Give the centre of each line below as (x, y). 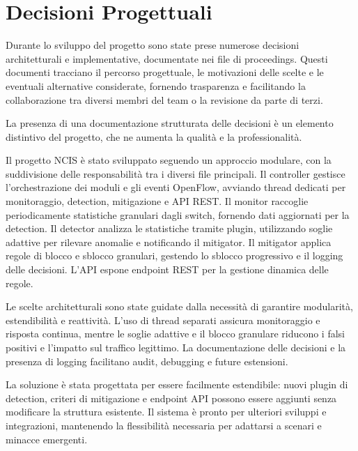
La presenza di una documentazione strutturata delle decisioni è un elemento (170, 123)
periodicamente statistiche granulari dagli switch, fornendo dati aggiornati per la (178, 214)
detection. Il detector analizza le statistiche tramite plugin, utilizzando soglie (169, 228)
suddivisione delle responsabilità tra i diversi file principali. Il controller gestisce (176, 173)
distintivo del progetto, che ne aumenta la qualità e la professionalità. (154, 136)
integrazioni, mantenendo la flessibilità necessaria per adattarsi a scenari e (164, 425)
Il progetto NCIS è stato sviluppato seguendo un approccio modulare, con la (169, 160)
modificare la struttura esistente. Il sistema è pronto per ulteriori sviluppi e (166, 412)
